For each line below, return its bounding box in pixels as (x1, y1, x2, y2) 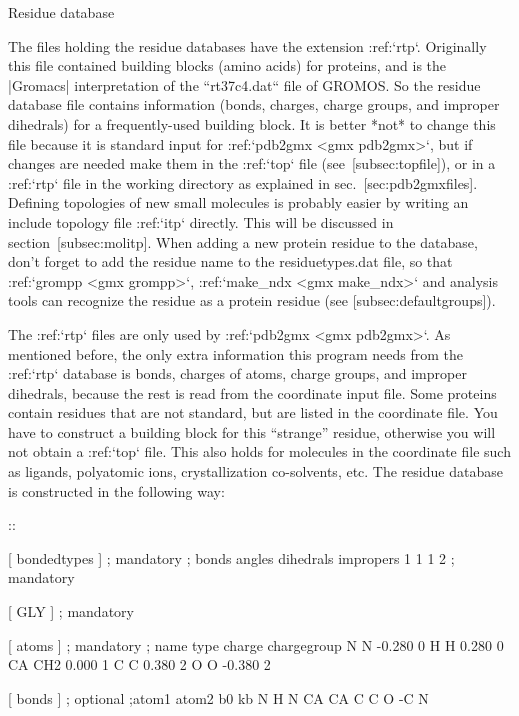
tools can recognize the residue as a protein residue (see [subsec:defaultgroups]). (8, 290, 496, 311)
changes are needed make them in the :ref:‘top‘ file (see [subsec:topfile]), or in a (8, 153, 496, 174)
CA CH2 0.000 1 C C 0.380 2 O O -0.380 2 (8, 654, 271, 675)
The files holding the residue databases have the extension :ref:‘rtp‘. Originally (8, 35, 487, 56)
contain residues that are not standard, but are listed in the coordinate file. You (8, 402, 498, 423)
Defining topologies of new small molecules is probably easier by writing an (8, 192, 469, 213)
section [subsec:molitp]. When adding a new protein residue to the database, (8, 231, 478, 252)
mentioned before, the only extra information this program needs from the (8, 343, 464, 364)
